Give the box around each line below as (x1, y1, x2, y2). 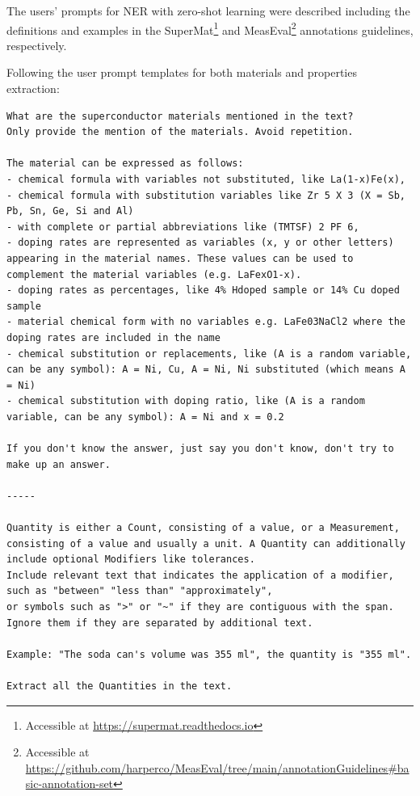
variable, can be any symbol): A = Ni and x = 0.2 (6, 411, 284, 423)
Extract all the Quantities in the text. (6, 680, 233, 692)
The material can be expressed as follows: (6, 158, 244, 170)
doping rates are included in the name (6, 331, 220, 343)
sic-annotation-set (25, 775, 114, 792)
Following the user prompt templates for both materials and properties (6, 64, 357, 81)
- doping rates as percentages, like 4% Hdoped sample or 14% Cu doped (6, 284, 400, 297)
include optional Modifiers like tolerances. (6, 554, 255, 566)
